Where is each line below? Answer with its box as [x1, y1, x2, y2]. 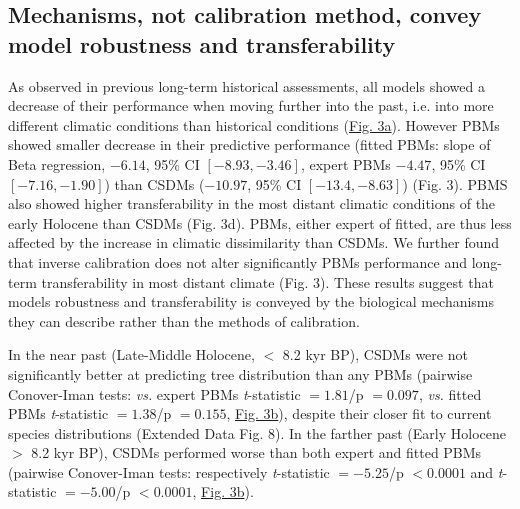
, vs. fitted [418, 383, 482, 404]
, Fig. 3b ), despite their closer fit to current [226, 403, 492, 424]
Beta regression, [8, 153, 106, 174]
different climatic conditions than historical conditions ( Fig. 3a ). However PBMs [8, 114, 500, 135]
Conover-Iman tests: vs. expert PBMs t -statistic [8, 383, 301, 404]
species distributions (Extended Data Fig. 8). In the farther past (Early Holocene [8, 422, 506, 443]
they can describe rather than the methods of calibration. [8, 310, 360, 331]
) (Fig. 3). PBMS [402, 173, 508, 194]
